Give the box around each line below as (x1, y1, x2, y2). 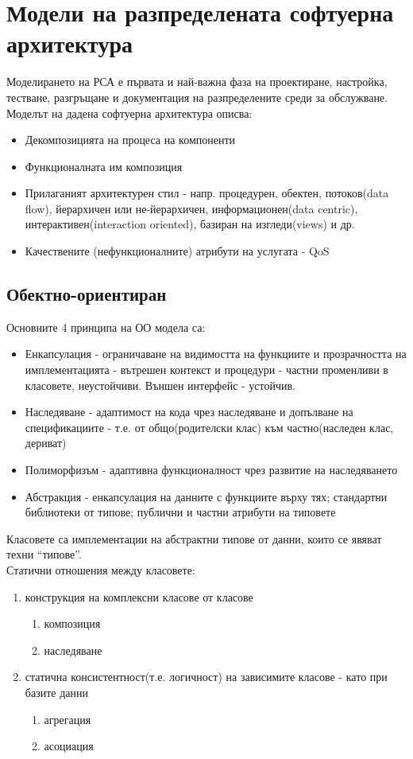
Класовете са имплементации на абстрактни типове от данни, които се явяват (6, 530, 382, 547)
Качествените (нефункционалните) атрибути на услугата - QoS (25, 243, 330, 259)
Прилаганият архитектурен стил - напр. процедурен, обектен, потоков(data (25, 185, 389, 201)
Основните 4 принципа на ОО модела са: (6, 318, 206, 335)
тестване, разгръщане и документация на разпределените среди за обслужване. (6, 88, 388, 105)
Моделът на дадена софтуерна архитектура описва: (6, 104, 253, 121)
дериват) (25, 434, 67, 451)
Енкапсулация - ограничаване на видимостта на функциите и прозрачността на (25, 345, 407, 362)
